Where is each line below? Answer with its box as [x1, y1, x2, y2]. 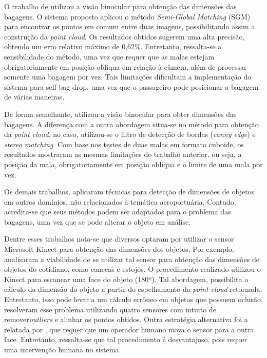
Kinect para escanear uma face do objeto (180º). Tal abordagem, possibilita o [4, 273, 249, 284]
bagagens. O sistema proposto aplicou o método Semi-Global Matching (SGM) [4, 11, 251, 22]
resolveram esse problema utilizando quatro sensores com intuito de [4, 304, 216, 314]
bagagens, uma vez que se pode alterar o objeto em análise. [4, 216, 191, 227]
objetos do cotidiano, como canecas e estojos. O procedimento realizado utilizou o [4, 264, 261, 274]
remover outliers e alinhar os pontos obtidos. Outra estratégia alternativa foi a [4, 314, 248, 325]
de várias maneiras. [4, 91, 65, 102]
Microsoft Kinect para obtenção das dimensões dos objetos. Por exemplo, [4, 244, 234, 254]
